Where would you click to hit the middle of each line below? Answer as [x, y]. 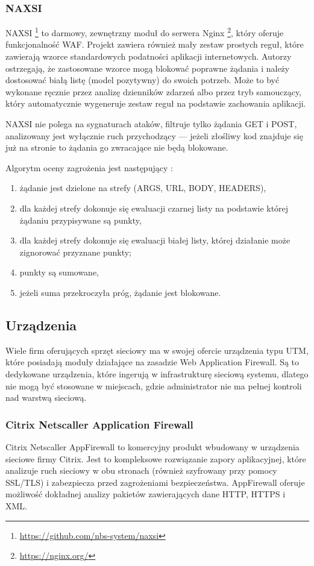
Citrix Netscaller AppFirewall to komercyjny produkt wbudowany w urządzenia [152, 446]
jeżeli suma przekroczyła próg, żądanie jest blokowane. [120, 292]
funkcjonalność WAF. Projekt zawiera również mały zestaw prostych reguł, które [155, 44]
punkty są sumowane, [59, 272]
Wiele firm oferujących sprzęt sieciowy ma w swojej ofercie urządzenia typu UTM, [157, 350]
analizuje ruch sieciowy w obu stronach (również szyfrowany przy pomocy [141, 470]
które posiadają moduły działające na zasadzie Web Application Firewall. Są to [152, 362]
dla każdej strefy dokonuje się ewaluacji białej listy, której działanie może [155, 240]
